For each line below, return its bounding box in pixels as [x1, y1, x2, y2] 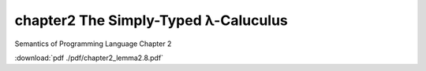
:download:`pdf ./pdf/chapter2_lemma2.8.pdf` [14, 53, 164, 62]
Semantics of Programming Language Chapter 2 [14, 39, 172, 48]
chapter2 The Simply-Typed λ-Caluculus [14, 12, 288, 29]
